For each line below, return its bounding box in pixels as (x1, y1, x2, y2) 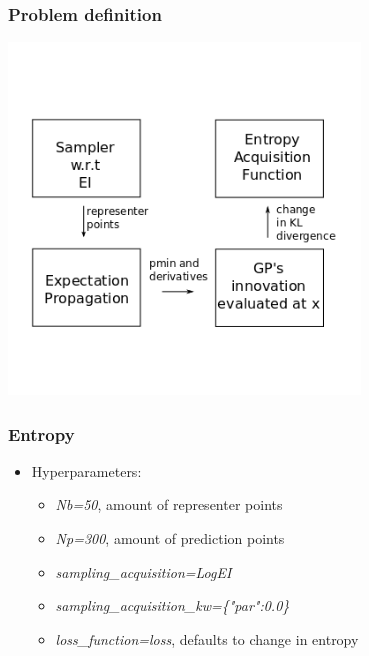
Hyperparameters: (31, 460, 142, 481)
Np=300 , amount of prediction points (55, 528, 285, 549)
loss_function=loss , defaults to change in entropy (55, 628, 359, 649)
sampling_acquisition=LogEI (55, 561, 232, 582)
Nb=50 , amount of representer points (55, 494, 283, 515)
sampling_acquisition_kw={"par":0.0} (55, 595, 290, 616)
